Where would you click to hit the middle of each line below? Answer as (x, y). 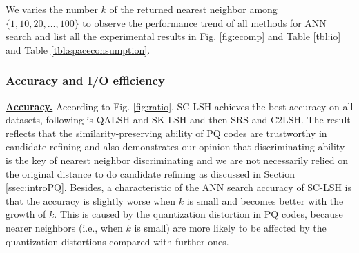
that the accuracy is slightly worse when (91, 200)
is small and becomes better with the (265, 200)
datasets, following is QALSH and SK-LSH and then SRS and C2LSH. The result (178, 120)
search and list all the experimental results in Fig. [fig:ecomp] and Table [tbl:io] (173, 36)
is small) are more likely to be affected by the (230, 227)
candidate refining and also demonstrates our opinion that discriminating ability (175, 146)
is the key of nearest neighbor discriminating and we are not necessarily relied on (177, 160)
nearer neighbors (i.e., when (64, 227)
